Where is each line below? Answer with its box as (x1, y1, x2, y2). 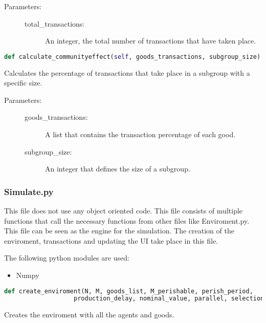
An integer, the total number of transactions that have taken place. (45, 35, 256, 46)
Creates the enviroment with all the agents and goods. (4, 309, 174, 320)
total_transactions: (25, 18, 85, 29)
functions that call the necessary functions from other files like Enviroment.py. (4, 215, 250, 226)
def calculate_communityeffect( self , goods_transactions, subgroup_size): (4, 53, 264, 60)
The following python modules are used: (4, 252, 129, 263)
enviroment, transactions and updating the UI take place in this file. (4, 235, 218, 246)
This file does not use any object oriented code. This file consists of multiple (4, 205, 243, 216)
